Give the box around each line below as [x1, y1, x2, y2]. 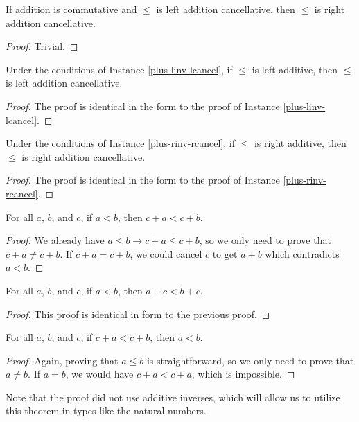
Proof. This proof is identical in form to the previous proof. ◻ [6, 306, 270, 321]
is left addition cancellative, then [156, 2, 295, 16]
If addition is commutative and [6, 2, 137, 16]
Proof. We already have [6, 233, 105, 247]
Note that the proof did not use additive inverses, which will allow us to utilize [6, 389, 340, 404]
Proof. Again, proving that [6, 353, 119, 367]
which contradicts [265, 246, 340, 261]
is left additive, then [252, 62, 338, 76]
